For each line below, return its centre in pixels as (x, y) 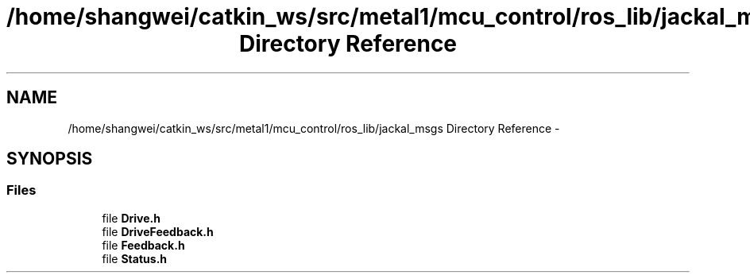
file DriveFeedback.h (158, 231)
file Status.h (135, 258)
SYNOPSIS (50, 159)
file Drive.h (131, 218)
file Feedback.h (143, 245)
